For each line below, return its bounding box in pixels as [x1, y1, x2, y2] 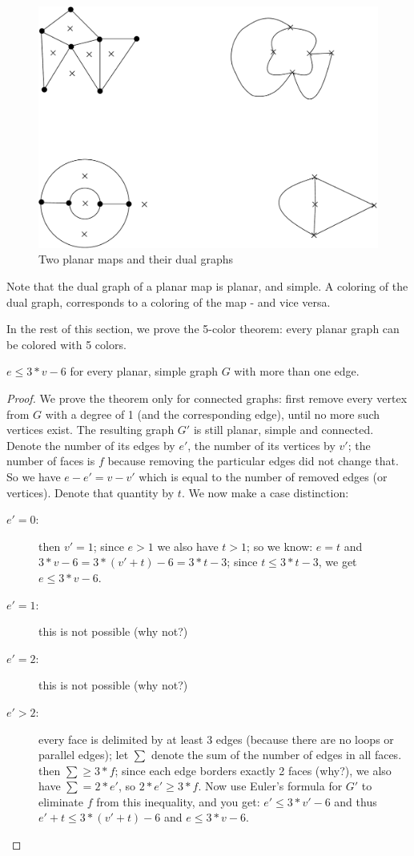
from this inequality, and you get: [96, 793, 260, 810]
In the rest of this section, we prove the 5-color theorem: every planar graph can [6, 320, 400, 337]
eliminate [38, 793, 83, 810]
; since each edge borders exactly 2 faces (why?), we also [115, 762, 392, 778]
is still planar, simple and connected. [193, 421, 374, 438]
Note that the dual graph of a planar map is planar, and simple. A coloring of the [6, 278, 408, 295]
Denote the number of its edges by [6, 436, 175, 453]
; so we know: [247, 537, 313, 554]
